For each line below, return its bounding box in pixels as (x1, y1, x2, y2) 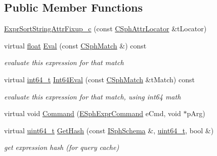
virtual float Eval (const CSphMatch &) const (4, 40, 147, 50)
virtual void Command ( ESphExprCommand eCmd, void (4, 108, 181, 119)
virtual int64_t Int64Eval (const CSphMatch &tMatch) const (4, 74, 195, 84)
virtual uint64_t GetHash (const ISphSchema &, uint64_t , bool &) (4, 125, 214, 135)
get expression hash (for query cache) (4, 142, 119, 152)
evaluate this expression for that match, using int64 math (4, 91, 181, 101)
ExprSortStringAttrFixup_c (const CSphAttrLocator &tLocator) (4, 23, 207, 34)
